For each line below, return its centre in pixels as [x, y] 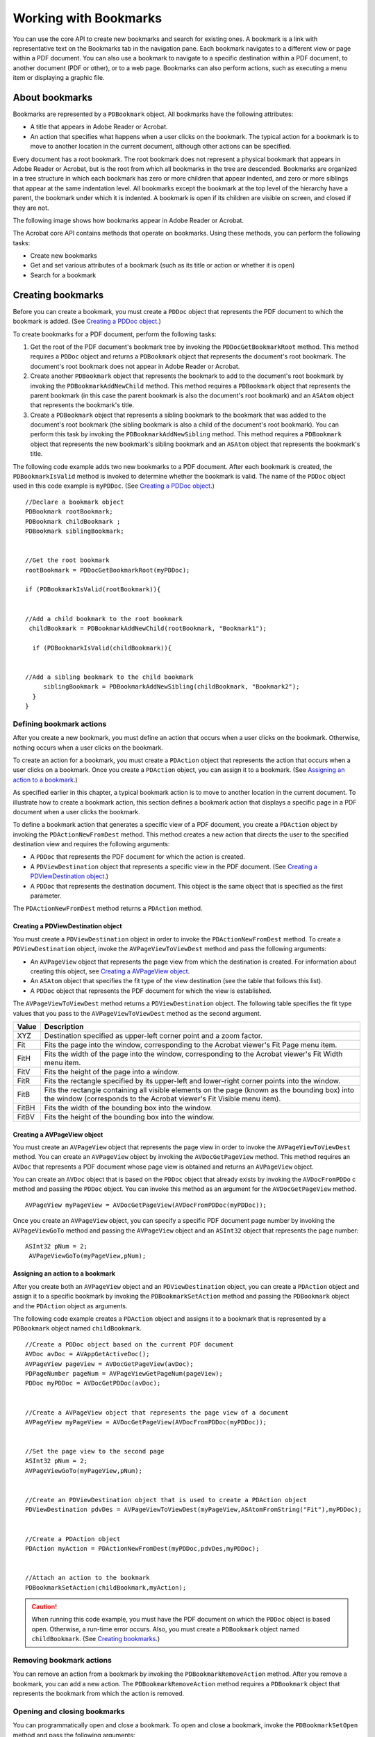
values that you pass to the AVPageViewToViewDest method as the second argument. [137, 1013]
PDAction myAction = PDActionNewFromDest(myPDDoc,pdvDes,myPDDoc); [142, 1548]
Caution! [44, 1606]
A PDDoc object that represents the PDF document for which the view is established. [151, 991]
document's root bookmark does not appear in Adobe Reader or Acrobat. [135, 366]
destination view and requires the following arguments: [91, 844]
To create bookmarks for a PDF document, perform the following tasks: [115, 334]
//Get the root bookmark [67, 560]
